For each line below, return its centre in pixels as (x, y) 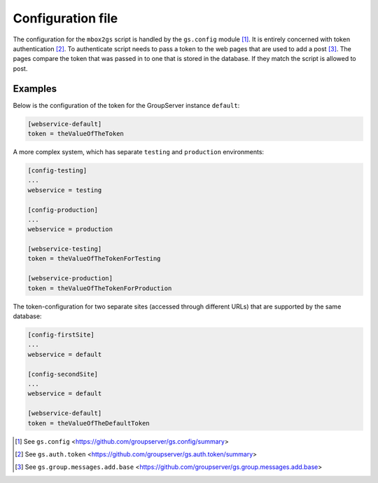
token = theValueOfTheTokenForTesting (94, 259)
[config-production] (63, 210)
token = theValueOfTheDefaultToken (89, 423)
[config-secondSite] (63, 374)
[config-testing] (57, 170)
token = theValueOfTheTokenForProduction (100, 288)
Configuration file (65, 18)
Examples (35, 89)
